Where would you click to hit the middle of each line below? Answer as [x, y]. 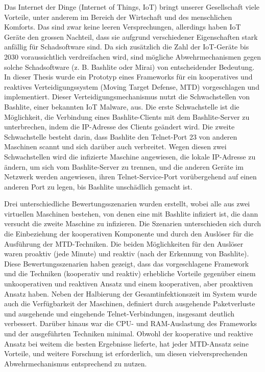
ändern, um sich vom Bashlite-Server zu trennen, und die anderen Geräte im [124, 166]
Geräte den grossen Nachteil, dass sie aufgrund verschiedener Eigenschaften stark [131, 36]
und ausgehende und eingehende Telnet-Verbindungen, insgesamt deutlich [119, 313]
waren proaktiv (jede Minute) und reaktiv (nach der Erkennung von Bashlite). [127, 254]
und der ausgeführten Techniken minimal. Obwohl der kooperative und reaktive [129, 333]
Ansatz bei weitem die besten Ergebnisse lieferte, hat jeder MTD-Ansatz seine [126, 343]
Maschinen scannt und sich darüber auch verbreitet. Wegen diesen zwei [115, 147]
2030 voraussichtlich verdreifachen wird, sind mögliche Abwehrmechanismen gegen [132, 56]
